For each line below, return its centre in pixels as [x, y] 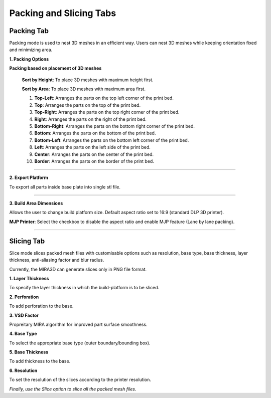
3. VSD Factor [24, 315]
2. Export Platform [29, 177]
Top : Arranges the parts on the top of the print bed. [87, 105]
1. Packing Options [29, 59]
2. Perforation [24, 297]
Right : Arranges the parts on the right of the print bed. [90, 119]
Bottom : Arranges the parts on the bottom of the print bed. [95, 133]
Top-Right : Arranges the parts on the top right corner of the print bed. [107, 112]
